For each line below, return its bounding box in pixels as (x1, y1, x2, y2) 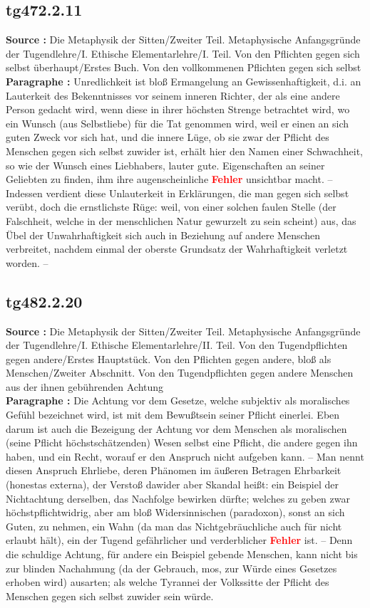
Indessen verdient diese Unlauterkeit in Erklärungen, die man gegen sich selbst (6, 185, 349, 200)
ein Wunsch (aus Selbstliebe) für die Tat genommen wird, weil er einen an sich (6, 115, 349, 130)
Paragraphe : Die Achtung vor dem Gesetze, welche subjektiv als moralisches (6, 393, 350, 408)
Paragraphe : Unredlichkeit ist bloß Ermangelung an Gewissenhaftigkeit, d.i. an (6, 73, 361, 88)
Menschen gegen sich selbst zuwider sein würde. (6, 588, 214, 603)
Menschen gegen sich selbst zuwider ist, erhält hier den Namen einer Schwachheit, (6, 143, 363, 158)
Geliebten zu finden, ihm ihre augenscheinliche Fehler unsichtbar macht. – (6, 172, 333, 187)
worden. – (6, 255, 48, 270)
